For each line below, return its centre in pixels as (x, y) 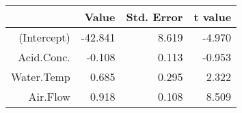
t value (213, 17)
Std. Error (154, 17)
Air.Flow (49, 96)
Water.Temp (41, 77)
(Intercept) (44, 37)
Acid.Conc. (44, 57)
